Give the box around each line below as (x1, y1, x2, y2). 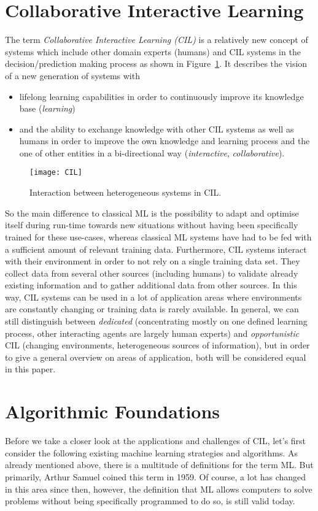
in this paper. (5, 363, 56, 375)
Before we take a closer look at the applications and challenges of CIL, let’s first (5, 434, 306, 447)
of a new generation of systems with (5, 69, 140, 82)
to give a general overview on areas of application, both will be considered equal (5, 350, 306, 363)
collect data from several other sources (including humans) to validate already (5, 266, 298, 279)
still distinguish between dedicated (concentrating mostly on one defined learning (5, 315, 308, 328)
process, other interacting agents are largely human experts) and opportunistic (5, 326, 300, 339)
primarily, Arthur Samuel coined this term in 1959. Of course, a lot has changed (5, 470, 306, 483)
